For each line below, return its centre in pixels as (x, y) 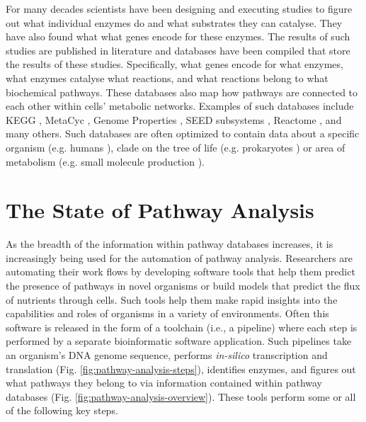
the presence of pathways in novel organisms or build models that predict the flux (183, 286)
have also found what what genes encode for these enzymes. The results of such (178, 36)
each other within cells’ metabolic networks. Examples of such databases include (180, 106)
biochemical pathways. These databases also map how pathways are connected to (182, 92)
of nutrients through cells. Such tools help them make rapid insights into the (172, 299)
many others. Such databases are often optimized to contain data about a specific (183, 133)
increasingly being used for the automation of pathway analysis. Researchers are (179, 257)
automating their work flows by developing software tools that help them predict (181, 272)
